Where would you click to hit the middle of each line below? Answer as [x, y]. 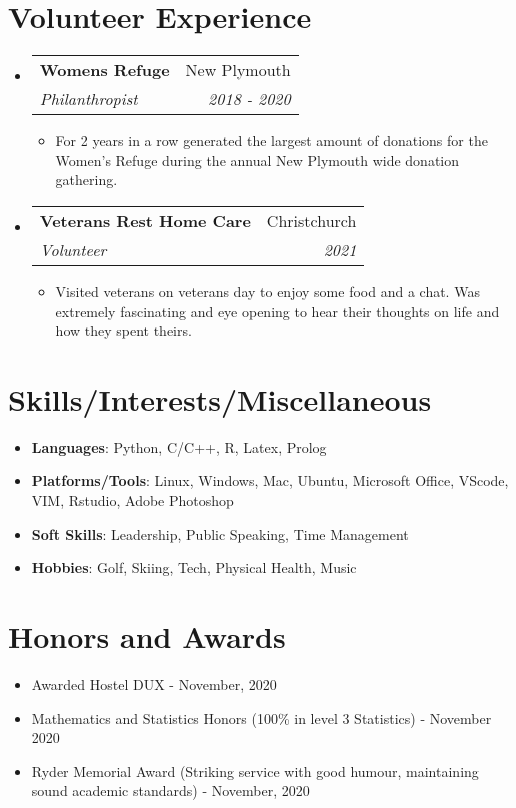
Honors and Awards [147, 635]
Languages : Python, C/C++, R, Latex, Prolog [179, 446]
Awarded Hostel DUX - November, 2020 [154, 683]
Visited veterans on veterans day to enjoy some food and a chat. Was [267, 290]
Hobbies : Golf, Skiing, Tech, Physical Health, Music [194, 567]
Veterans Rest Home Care [145, 220]
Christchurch [311, 220]
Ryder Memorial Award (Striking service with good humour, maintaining [255, 770]
